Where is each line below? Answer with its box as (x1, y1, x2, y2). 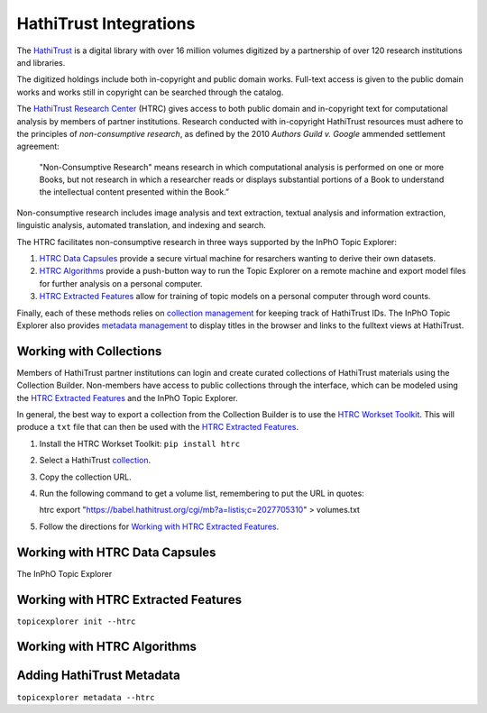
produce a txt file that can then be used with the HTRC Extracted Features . (16, 422, 299, 433)
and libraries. (16, 57, 66, 68)
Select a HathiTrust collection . (39, 455, 152, 466)
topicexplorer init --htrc (16, 616, 136, 626)
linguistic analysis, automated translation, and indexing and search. (16, 220, 266, 231)
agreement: (16, 141, 60, 152)
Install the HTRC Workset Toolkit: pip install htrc (39, 438, 241, 449)
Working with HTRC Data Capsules (16, 544, 216, 560)
